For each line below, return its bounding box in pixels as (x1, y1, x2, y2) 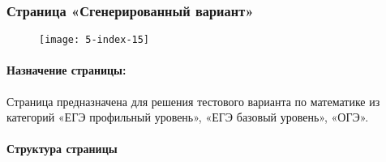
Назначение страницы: (6, 62, 127, 79)
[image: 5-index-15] (39, 34, 150, 46)
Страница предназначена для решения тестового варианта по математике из (6, 92, 380, 109)
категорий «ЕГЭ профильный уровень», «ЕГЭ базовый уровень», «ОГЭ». (6, 109, 369, 126)
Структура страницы (6, 140, 118, 157)
